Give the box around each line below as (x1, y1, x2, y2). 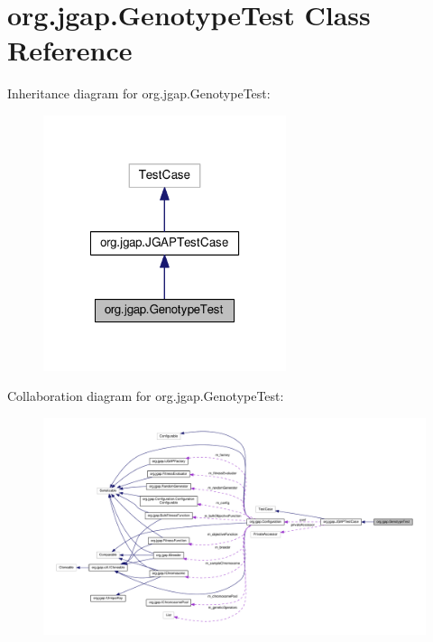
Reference (7, 32, 133, 69)
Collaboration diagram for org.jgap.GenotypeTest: (7, 386, 284, 405)
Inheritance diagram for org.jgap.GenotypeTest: (7, 84, 271, 103)
